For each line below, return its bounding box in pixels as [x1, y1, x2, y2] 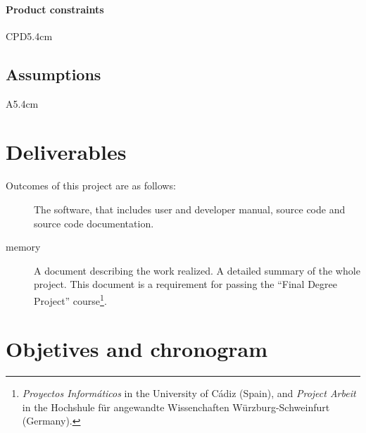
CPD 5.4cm [6, 28, 53, 43]
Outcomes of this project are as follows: [6, 178, 176, 193]
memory [6, 239, 41, 254]
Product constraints [6, 1, 104, 16]
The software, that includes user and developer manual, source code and [34, 201, 346, 216]
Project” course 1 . [34, 291, 107, 308]
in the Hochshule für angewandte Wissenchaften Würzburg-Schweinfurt [22, 399, 330, 414]
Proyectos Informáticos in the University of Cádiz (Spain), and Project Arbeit [22, 386, 356, 401]
